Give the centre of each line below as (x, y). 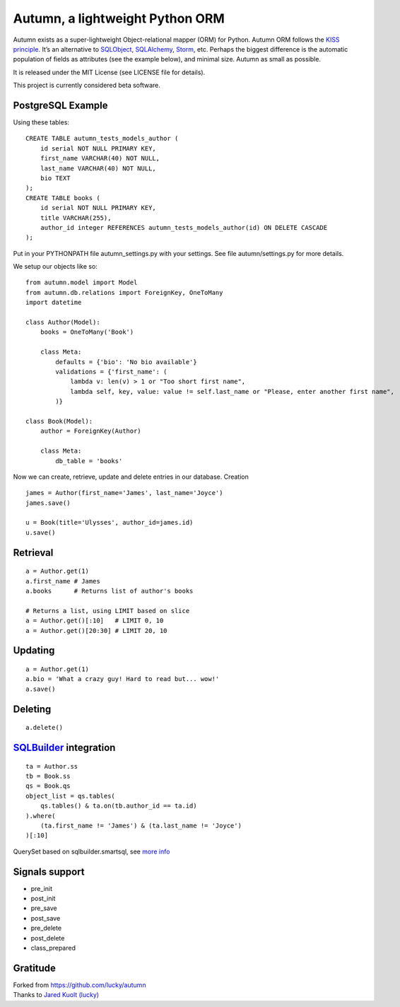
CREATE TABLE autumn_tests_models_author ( (102, 139)
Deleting (32, 709)
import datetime (54, 303)
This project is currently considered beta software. (87, 86)
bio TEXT (55, 178)
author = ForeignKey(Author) (90, 431)
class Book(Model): (59, 421)
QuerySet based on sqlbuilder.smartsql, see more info (92, 851)
